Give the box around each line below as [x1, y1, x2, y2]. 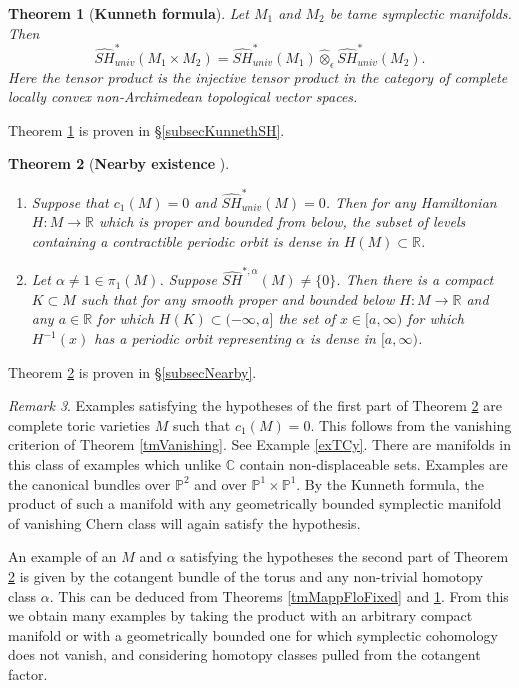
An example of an [8, 546, 117, 567]
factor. [8, 663, 48, 684]
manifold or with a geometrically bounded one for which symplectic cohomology [8, 624, 498, 645]
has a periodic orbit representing [94, 328, 292, 349]
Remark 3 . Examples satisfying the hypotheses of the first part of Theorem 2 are [8, 395, 502, 416]
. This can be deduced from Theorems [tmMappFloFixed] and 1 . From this [49, 585, 509, 606]
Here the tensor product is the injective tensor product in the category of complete [8, 66, 508, 87]
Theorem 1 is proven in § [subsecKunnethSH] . [8, 119, 285, 140]
